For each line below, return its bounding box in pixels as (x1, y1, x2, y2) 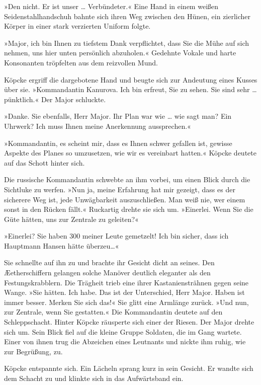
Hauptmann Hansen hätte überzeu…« (4, 240, 119, 251)
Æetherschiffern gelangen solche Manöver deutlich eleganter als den (4, 267, 211, 278)
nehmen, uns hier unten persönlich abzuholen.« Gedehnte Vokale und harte (4, 47, 236, 58)
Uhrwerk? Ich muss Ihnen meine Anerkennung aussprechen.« (4, 120, 191, 131)
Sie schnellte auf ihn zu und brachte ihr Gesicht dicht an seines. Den (4, 257, 215, 268)
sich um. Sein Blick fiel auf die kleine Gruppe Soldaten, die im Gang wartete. (4, 326, 242, 337)
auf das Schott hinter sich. (4, 157, 85, 168)
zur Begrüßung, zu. (4, 346, 63, 356)
